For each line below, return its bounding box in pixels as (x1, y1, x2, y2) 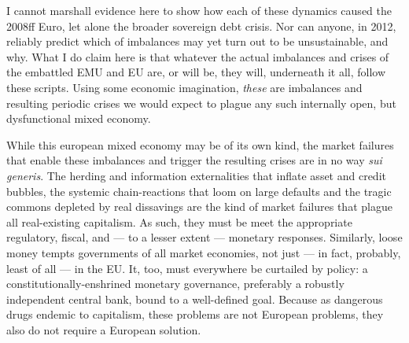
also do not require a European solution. (6, 321, 201, 337)
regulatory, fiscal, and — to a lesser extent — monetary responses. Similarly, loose (6, 229, 403, 245)
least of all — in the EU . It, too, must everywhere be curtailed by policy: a (6, 260, 368, 276)
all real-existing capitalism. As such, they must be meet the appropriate (6, 213, 352, 230)
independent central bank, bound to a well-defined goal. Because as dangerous (6, 290, 383, 307)
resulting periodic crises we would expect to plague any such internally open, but (6, 94, 396, 111)
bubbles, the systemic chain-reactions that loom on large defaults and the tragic (6, 183, 392, 199)
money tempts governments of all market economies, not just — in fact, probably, (6, 244, 401, 260)
